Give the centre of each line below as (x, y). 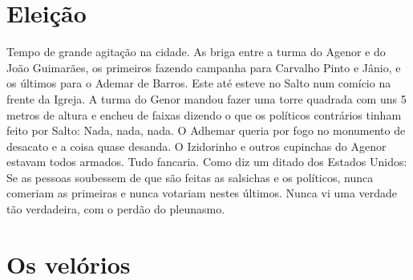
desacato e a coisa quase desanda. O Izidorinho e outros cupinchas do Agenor (196, 146)
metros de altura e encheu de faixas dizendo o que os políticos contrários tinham (204, 114)
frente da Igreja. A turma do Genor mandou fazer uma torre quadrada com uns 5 (206, 98)
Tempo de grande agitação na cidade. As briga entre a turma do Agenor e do (196, 52)
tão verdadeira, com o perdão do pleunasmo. (116, 209)
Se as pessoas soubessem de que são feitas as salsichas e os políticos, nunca (190, 177)
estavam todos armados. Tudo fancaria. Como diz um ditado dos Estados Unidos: (207, 162)
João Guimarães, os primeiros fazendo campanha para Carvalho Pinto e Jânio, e (204, 67)
